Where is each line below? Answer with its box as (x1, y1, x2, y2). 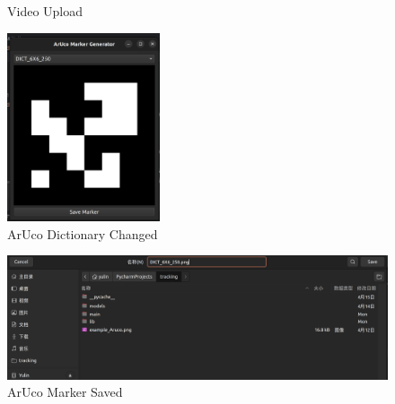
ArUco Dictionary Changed (7, 224, 158, 243)
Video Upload (7, 2, 83, 20)
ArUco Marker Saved (7, 383, 123, 401)
